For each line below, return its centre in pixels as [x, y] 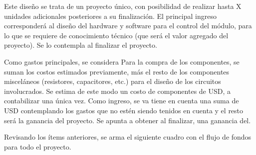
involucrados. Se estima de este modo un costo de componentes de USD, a [118, 91]
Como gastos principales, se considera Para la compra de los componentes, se [122, 61]
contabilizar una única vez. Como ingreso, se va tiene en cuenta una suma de [122, 101]
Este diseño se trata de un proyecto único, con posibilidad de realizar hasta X [123, 6]
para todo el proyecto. [38, 146]
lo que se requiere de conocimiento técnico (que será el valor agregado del [116, 35]
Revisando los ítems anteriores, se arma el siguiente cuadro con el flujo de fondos [128, 137]
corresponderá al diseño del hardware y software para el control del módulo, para [128, 26]
